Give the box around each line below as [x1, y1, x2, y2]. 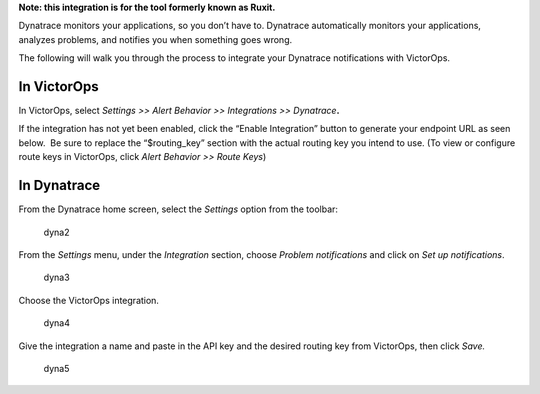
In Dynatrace [18, 177, 101, 194]
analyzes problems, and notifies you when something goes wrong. [18, 33, 293, 45]
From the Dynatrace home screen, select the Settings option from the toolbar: [18, 203, 339, 215]
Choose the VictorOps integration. [18, 294, 160, 306]
